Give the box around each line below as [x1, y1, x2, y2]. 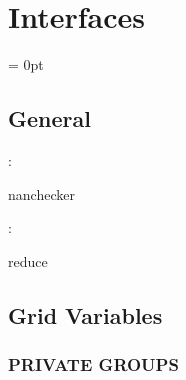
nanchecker [8, 183, 75, 204]
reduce [8, 250, 48, 271]
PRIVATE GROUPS [8, 352, 179, 376]
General [8, 103, 91, 134]
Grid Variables [8, 299, 163, 330]
